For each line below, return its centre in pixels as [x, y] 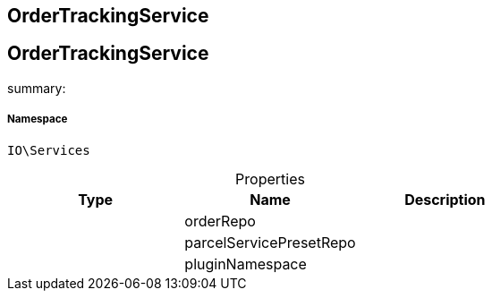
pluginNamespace [246, 264]
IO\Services [49, 150]
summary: [37, 88]
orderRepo [220, 221]
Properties [270, 179]
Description [445, 199]
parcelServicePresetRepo [270, 242]
